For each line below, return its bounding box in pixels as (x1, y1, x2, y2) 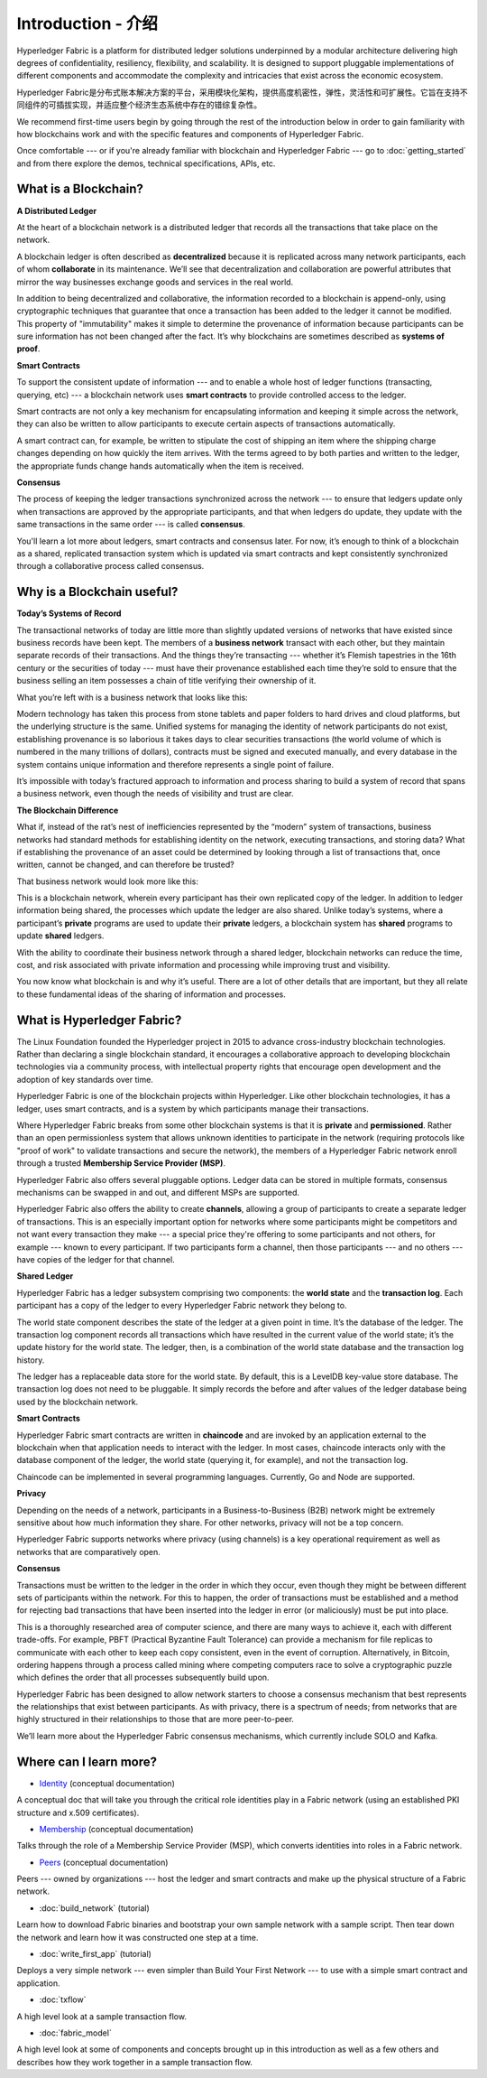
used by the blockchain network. (16, 1396, 139, 1407)
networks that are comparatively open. (16, 1546, 161, 1557)
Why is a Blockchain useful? (16, 584, 179, 600)
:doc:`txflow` (39, 1994, 87, 2005)
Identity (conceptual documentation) (39, 1777, 175, 1788)
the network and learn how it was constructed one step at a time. (16, 1932, 259, 1943)
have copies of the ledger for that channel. (16, 1253, 175, 1264)
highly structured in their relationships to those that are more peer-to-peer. (16, 1714, 295, 1725)
